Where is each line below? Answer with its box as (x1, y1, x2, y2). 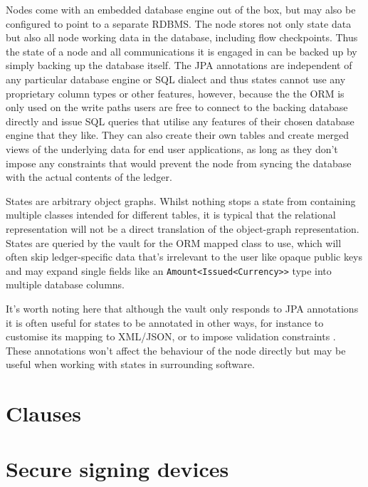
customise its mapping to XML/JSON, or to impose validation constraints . (6, 329, 336, 344)
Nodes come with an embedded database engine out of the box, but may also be (6, 2, 356, 16)
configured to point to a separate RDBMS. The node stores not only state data (6, 16, 352, 31)
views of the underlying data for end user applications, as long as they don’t (6, 141, 338, 156)
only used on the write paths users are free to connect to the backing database (6, 100, 348, 115)
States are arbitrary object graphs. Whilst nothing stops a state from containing (6, 193, 356, 208)
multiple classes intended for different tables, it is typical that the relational (6, 207, 336, 222)
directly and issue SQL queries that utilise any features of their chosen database (6, 113, 354, 128)
